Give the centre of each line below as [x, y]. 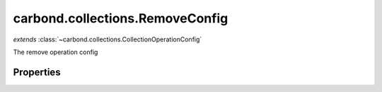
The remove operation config [56, 52]
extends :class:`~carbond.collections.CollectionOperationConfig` [108, 39]
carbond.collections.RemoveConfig [121, 18]
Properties [37, 72]
